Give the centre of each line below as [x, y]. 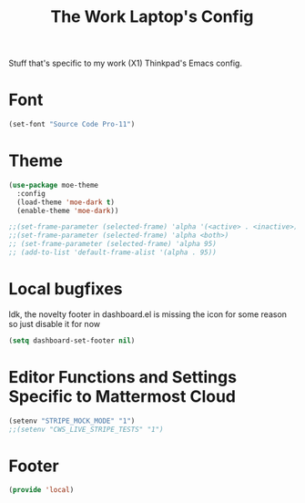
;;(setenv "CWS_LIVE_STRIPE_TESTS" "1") [86, 429]
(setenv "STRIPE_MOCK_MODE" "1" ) [72, 421]
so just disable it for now [55, 323]
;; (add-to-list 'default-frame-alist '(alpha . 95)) [113, 252]
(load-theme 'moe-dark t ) [66, 202]
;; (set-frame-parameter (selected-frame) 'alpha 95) [113, 244]
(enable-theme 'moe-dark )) [68, 210]
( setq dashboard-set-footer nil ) [72, 340]
